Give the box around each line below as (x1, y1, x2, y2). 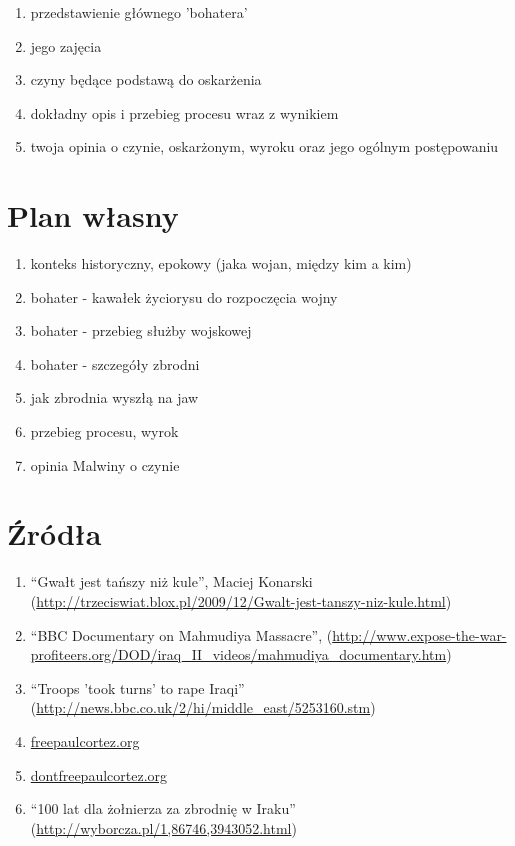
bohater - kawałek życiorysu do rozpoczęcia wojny (30, 286, 338, 307)
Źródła (7, 513, 102, 554)
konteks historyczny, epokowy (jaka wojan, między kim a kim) (30, 253, 412, 274)
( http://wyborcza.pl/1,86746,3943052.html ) (30, 817, 297, 838)
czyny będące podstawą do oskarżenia (30, 69, 262, 90)
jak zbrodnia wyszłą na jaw (30, 387, 199, 408)
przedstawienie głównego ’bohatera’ (30, 2, 248, 22)
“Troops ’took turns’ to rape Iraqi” (30, 677, 245, 698)
